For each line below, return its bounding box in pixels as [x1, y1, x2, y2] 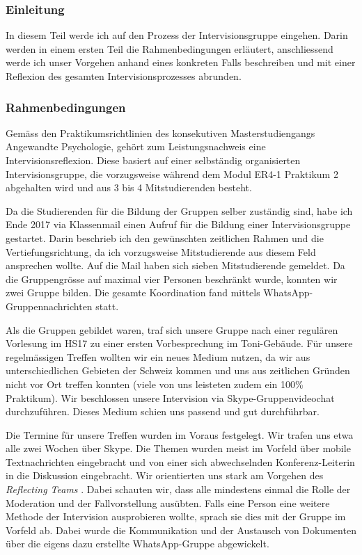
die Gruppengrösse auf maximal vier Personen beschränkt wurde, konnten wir [6, 271, 338, 286]
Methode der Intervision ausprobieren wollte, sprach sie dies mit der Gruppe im [6, 509, 346, 524]
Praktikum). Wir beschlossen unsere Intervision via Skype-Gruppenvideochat [6, 390, 335, 405]
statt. [95, 298, 119, 313]
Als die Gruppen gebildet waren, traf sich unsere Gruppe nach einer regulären [6, 322, 338, 337]
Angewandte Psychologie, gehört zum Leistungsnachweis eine [6, 139, 266, 154]
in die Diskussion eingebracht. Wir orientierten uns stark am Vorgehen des [6, 468, 324, 483]
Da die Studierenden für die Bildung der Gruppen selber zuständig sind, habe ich [6, 203, 353, 218]
